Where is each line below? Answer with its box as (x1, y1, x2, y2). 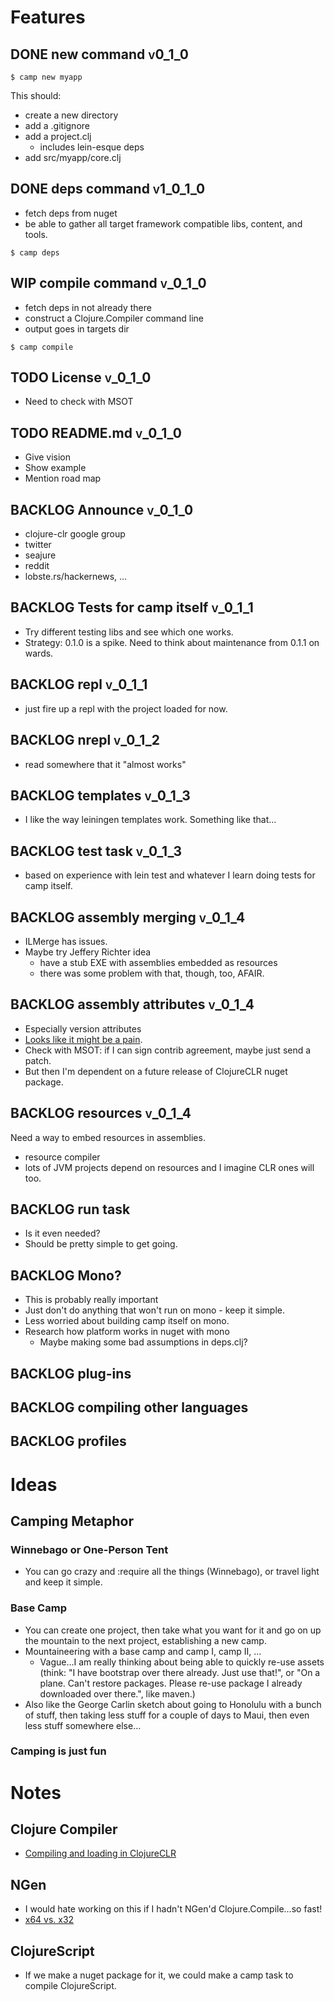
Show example (24, 462, 87, 474)
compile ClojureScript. (24, 1980, 117, 1992)
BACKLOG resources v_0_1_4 (10, 1105, 192, 1122)
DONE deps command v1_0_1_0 (10, 181, 206, 198)
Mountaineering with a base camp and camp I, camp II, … (24, 1645, 262, 1657)
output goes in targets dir (24, 322, 130, 335)
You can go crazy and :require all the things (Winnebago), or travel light (24, 1566, 320, 1578)
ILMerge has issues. (24, 935, 108, 947)
